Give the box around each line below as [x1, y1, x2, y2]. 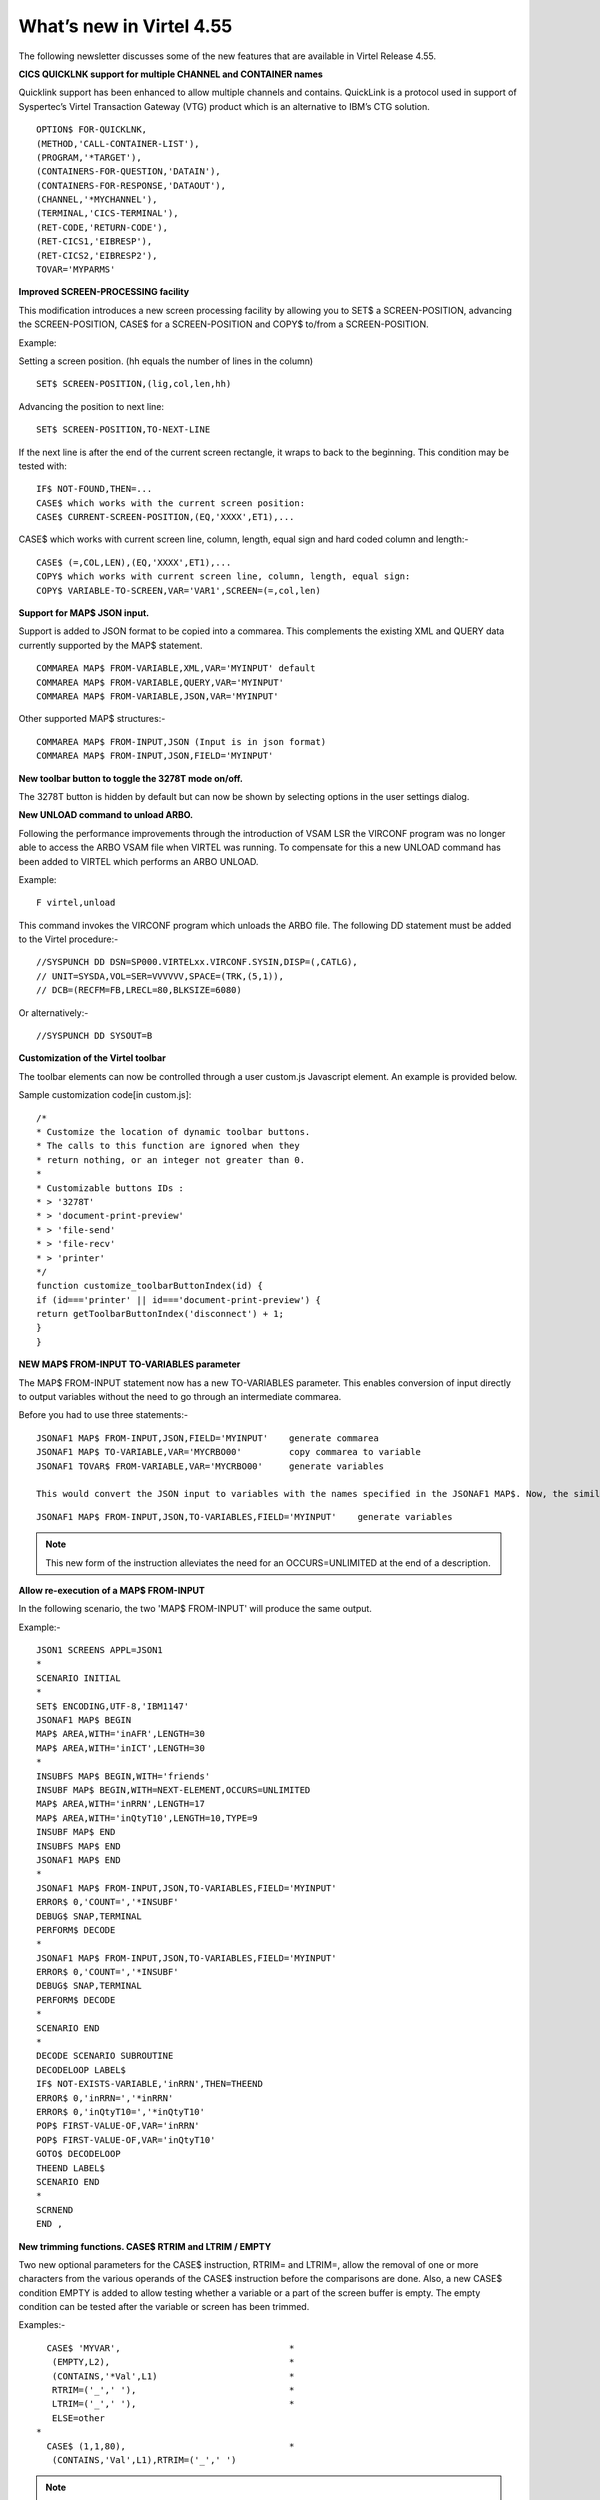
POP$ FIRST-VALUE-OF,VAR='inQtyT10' [36, 2134, 216, 2145]
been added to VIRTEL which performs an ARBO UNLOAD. [18, 855, 259, 867]
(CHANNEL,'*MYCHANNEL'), [36, 194, 158, 205]
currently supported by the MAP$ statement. [18, 639, 203, 651]
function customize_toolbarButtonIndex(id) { [36, 1280, 264, 1292]
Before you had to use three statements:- [18, 1409, 189, 1421]
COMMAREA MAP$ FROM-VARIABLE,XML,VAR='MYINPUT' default [36, 663, 316, 674]
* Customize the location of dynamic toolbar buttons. [36, 1126, 311, 1137]
